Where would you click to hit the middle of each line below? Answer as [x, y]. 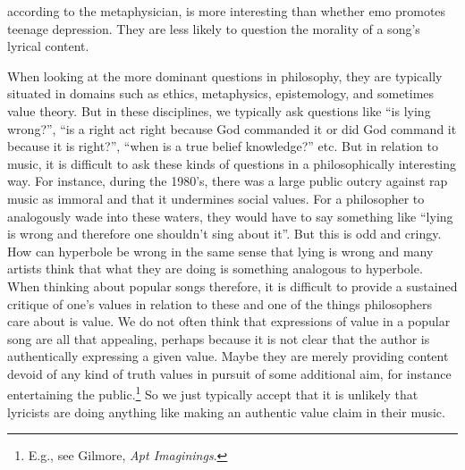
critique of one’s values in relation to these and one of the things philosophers [220, 303]
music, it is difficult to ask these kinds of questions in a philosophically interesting [232, 163]
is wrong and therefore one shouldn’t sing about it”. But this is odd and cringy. [224, 234]
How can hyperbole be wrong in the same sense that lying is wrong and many [220, 251]
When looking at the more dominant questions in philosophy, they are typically [225, 76]
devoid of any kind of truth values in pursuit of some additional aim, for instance [229, 373]
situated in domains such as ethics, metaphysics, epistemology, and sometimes [221, 93]
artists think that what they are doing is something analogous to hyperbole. [215, 269]
